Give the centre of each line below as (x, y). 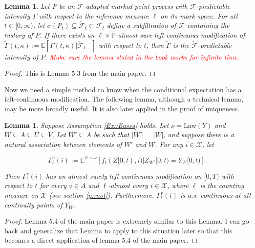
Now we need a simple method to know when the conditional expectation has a (123, 89)
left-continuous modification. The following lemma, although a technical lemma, (124, 99)
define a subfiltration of (141, 25)
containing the (208, 25)
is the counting (222, 185)
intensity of (21, 56)
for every (53, 185)
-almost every (128, 185)
